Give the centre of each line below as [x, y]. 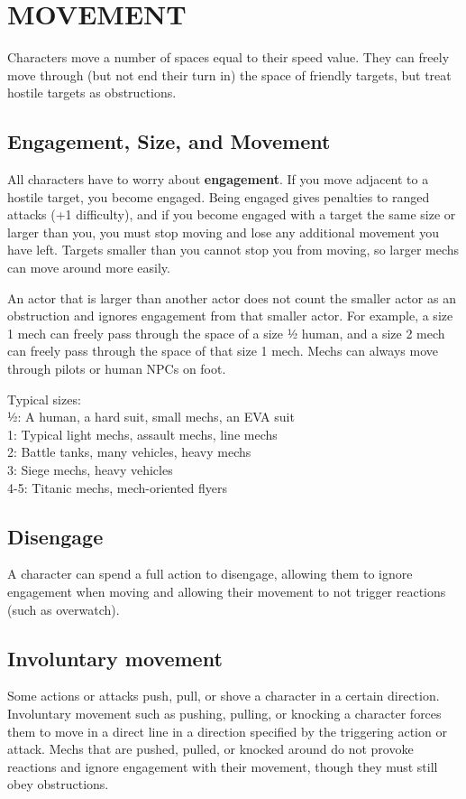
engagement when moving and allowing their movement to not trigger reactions [227, 591]
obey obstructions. [58, 784]
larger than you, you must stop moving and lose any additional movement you [224, 232]
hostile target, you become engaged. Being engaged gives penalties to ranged [219, 196]
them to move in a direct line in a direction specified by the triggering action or [227, 731]
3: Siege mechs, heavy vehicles [90, 470]
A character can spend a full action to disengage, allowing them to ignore [210, 574]
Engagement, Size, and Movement [169, 141]
